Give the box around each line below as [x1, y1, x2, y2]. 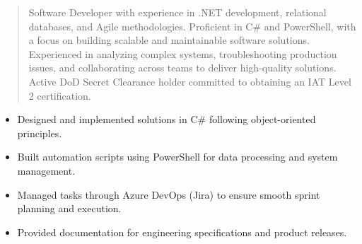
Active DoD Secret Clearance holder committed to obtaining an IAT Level [28, 74, 351, 88]
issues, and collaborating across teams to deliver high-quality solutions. [28, 60, 337, 75]
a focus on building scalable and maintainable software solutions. [28, 33, 310, 47]
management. [17, 163, 76, 178]
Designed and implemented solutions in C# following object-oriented [17, 112, 316, 127]
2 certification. [28, 88, 91, 103]
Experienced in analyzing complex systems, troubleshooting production [28, 46, 337, 61]
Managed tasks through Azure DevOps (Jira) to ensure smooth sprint [17, 187, 320, 202]
